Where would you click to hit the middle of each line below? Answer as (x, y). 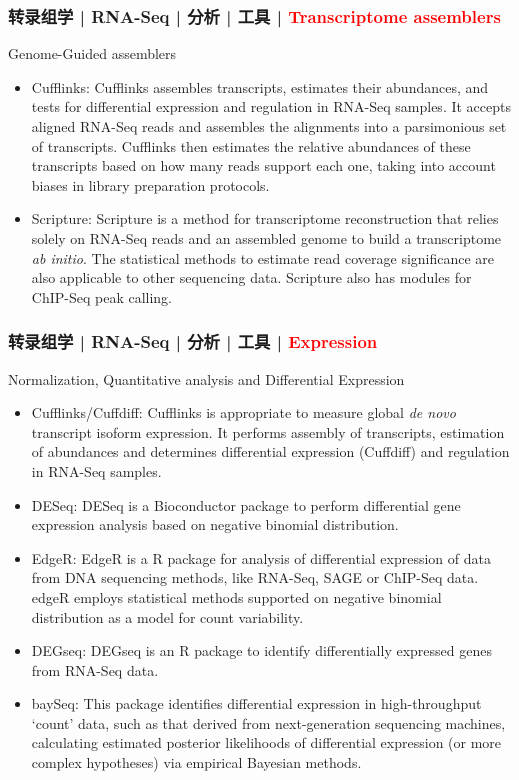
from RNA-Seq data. (95, 669)
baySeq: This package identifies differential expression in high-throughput (256, 703)
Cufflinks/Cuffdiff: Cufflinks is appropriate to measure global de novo (243, 412)
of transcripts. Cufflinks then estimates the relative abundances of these (251, 145)
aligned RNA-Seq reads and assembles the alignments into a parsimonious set (269, 126)
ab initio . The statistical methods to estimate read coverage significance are (263, 257)
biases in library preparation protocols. (150, 184)
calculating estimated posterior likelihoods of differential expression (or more (266, 742)
